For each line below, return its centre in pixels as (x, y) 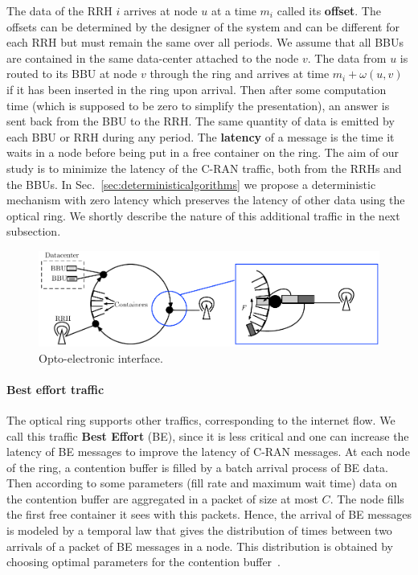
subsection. (34, 231)
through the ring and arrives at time (240, 74)
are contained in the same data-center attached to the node (153, 57)
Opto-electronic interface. (101, 357)
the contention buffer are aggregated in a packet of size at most (162, 498)
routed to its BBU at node (72, 74)
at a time (234, 10)
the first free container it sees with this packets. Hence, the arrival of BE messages (209, 514)
